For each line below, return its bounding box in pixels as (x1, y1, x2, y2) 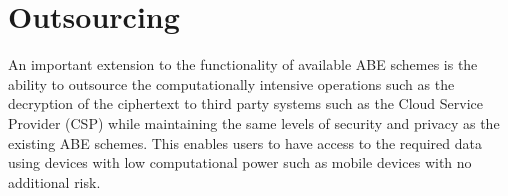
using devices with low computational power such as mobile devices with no (8, 152, 472, 173)
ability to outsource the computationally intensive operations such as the (8, 73, 455, 94)
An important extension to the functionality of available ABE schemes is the (8, 54, 478, 75)
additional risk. (8, 171, 101, 192)
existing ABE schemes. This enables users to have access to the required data (8, 132, 482, 153)
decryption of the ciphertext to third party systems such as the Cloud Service (8, 93, 484, 114)
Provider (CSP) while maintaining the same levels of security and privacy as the (8, 112, 500, 133)
